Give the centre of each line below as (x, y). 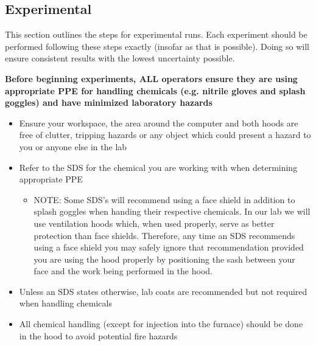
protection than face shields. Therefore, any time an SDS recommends (164, 235)
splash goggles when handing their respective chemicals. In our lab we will (172, 211)
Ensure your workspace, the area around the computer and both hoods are (159, 123)
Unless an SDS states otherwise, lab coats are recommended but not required (163, 291)
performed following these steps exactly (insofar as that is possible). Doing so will (157, 46)
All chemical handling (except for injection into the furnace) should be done (161, 324)
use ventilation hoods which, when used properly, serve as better (154, 223)
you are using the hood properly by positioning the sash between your (164, 259)
